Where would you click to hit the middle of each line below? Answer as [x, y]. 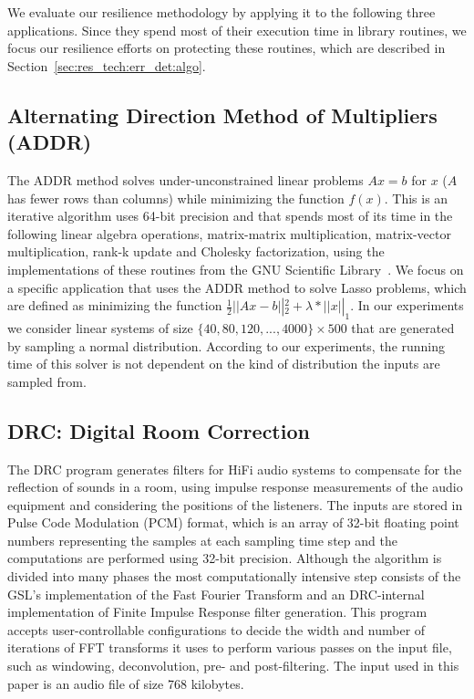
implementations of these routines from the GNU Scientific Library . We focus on [236, 269]
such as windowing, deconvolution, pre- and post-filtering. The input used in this [233, 666]
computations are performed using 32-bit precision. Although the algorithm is [225, 558]
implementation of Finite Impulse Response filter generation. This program [217, 612]
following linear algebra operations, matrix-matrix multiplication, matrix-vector [229, 233]
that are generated [403, 327]
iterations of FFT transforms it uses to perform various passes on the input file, [230, 647]
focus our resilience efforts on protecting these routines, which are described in [227, 48]
